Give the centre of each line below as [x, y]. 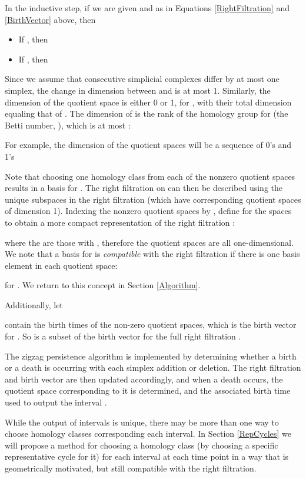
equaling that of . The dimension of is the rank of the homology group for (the [147, 113]
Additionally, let [34, 304]
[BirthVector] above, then [50, 19]
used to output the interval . [56, 402]
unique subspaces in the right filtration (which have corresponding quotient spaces [153, 199]
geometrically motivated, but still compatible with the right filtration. [131, 468]
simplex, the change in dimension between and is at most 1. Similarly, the [138, 90]
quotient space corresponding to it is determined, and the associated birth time [148, 390]
